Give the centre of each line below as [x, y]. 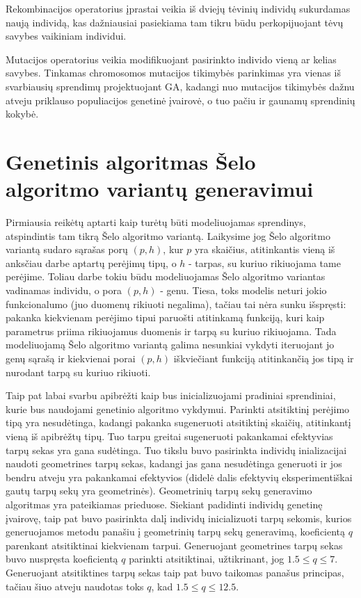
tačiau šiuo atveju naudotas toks [75, 586]
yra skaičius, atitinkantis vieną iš [265, 249]
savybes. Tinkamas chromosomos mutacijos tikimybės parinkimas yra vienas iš [173, 73]
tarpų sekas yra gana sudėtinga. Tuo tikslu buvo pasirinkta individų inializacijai [176, 450]
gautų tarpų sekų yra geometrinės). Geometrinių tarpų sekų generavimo [159, 491]
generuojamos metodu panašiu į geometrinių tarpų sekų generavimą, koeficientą [176, 532]
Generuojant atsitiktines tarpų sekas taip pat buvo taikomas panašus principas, [175, 572]
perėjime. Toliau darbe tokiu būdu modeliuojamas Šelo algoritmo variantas [166, 276]
